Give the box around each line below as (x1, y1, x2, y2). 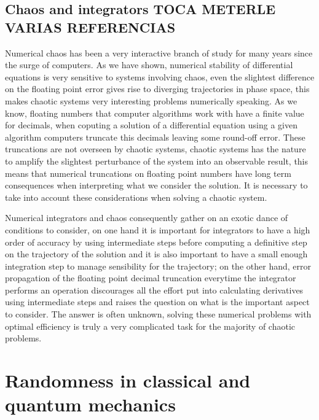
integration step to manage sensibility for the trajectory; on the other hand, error (5, 259, 311, 272)
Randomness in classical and (5, 368, 251, 393)
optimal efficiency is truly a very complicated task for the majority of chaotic (5, 319, 296, 332)
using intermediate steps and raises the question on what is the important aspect (5, 295, 310, 308)
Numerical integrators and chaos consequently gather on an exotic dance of (5, 211, 288, 224)
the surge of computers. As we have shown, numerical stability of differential (5, 58, 293, 71)
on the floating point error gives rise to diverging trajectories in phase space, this (5, 82, 310, 95)
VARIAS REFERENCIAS (5, 17, 176, 36)
